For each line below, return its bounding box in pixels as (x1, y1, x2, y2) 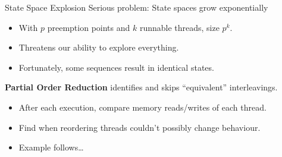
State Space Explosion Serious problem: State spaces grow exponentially (5, 1, 268, 13)
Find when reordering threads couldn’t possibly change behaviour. (18, 121, 261, 133)
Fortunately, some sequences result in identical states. (18, 61, 214, 73)
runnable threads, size (139, 21, 220, 33)
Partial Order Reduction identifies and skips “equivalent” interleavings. (5, 81, 278, 93)
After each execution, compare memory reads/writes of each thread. (18, 101, 267, 113)
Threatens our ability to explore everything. (18, 41, 179, 54)
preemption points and (47, 21, 130, 33)
